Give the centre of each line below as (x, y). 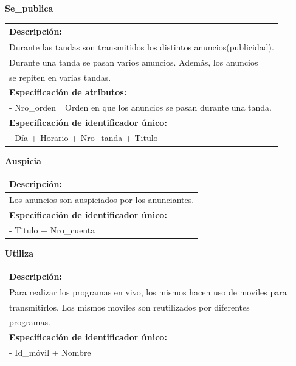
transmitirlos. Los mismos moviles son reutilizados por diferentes (129, 307)
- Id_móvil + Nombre (50, 352)
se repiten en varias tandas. (60, 77)
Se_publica (29, 8)
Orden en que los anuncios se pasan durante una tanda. (168, 107)
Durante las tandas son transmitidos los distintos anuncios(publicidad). (142, 47)
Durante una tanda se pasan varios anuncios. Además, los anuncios (134, 62)
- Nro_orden (33, 107)
